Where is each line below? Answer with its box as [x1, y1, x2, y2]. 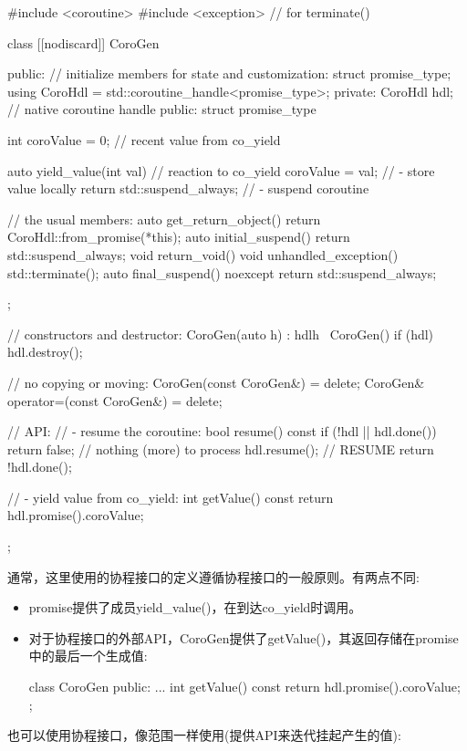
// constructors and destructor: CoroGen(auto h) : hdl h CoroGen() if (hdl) [7, 324, 434, 343]
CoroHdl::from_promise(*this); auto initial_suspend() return [7, 227, 350, 246]
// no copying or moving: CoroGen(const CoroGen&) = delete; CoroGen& [7, 372, 425, 391]
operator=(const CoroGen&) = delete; [7, 391, 223, 410]
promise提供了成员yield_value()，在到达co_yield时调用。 [28, 598, 362, 617]
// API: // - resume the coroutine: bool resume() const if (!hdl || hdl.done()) [7, 422, 437, 441]
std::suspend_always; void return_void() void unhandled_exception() [7, 245, 399, 264]
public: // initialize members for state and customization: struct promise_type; [7, 64, 451, 83]
